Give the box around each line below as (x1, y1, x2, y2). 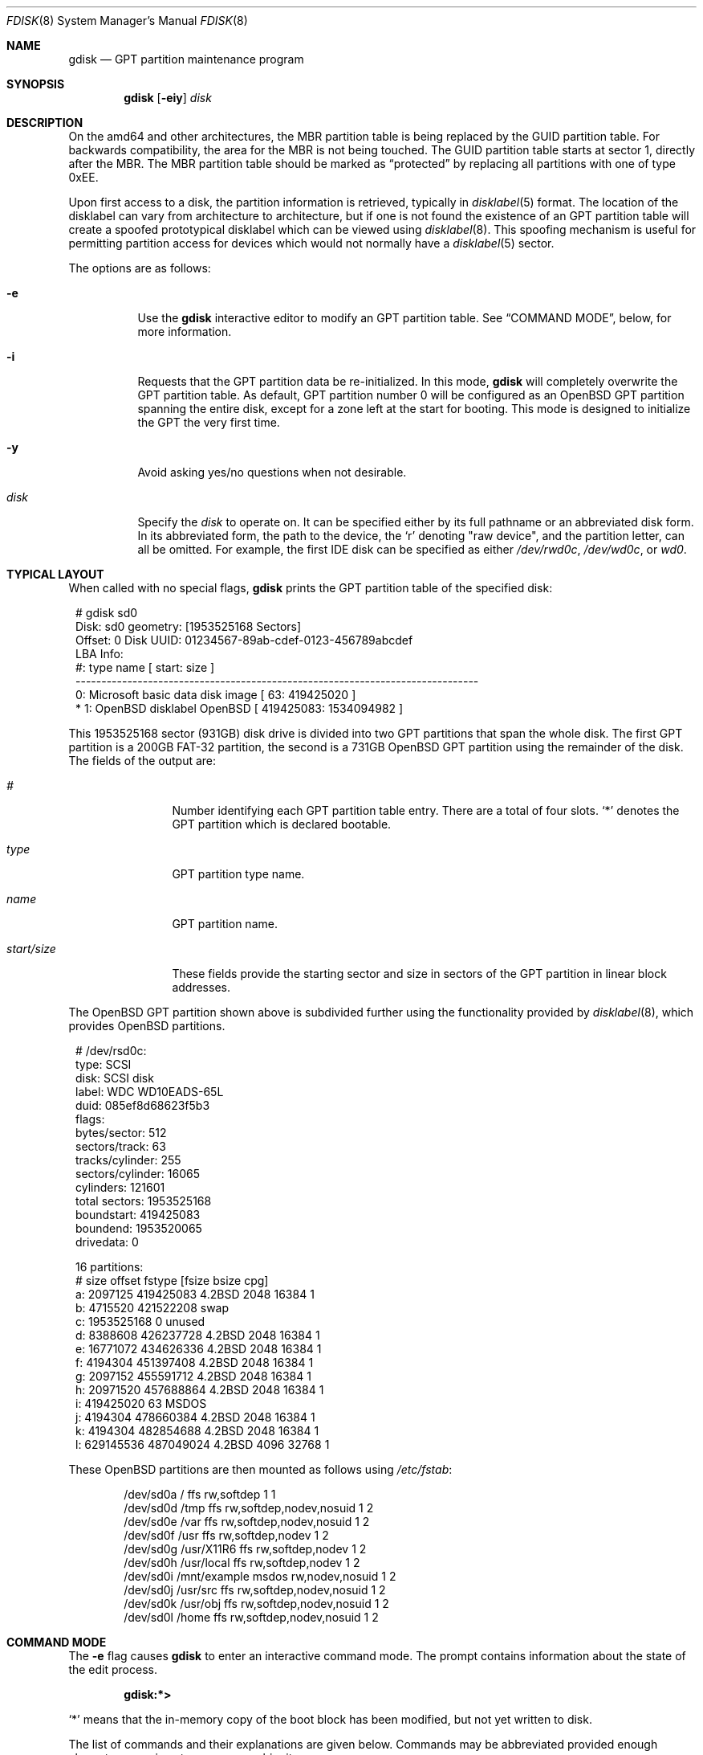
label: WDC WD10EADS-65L (75, 1085, 224, 1098)
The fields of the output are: (68, 754, 217, 767)
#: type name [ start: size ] (75, 661, 215, 674)
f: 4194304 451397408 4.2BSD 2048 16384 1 (75, 1356, 314, 1369)
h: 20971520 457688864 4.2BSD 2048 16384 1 (75, 1383, 324, 1397)
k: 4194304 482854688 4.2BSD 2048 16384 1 (75, 1424, 319, 1438)
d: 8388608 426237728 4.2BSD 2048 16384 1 (75, 1328, 320, 1342)
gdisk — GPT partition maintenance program (68, 52, 304, 66)
